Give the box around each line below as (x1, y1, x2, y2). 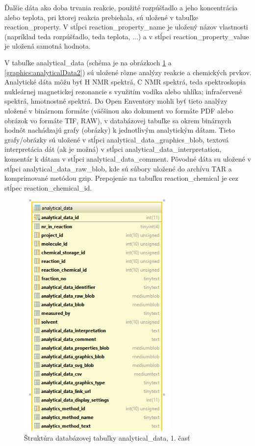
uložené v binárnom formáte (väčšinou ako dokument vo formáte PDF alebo (4, 105, 233, 115)
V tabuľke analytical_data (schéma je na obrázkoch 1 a (4, 57, 172, 67)
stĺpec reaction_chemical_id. (4, 182, 92, 193)
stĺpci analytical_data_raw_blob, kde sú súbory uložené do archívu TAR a (4, 163, 232, 173)
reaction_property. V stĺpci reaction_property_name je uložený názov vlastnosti (4, 22, 248, 32)
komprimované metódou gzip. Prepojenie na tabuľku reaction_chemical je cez (4, 173, 238, 183)
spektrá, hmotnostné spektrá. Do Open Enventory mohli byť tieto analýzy (4, 96, 228, 106)
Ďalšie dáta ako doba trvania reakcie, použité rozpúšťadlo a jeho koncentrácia (4, 2, 238, 12)
